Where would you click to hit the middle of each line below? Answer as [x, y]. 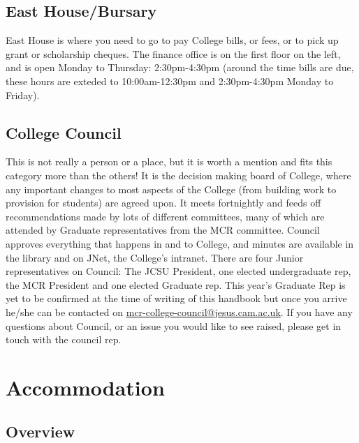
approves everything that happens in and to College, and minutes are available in [180, 243]
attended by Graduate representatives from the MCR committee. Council [163, 230]
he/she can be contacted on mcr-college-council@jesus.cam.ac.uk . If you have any [179, 311]
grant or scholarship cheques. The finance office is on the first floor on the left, [173, 53]
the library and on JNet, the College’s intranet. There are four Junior [155, 257]
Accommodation [85, 387]
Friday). [23, 95]
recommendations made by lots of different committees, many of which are [165, 216]
